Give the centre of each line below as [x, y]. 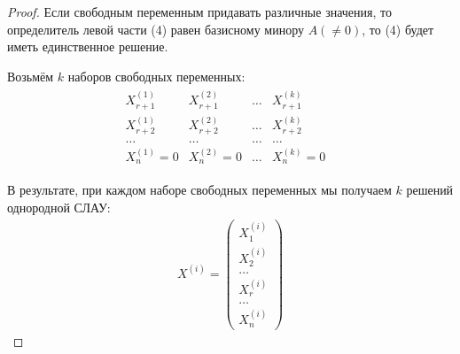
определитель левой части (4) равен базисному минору [156, 29]
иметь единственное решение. [88, 46]
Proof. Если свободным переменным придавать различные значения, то [199, 12]
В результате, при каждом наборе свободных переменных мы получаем [199, 190]
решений [430, 190]
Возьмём [31, 76]
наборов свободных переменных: [156, 76]
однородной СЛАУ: [59, 207]
